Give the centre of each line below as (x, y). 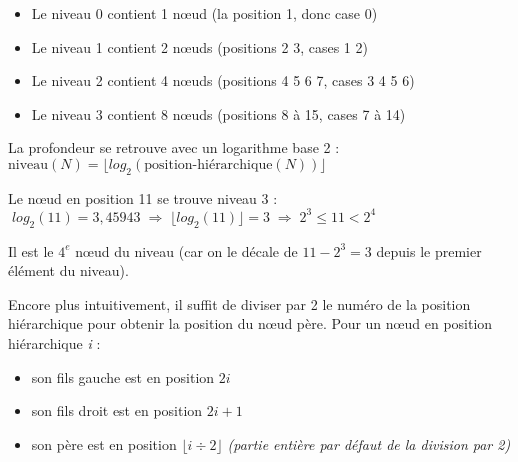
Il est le (31, 250)
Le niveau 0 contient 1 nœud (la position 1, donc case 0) (204, 13)
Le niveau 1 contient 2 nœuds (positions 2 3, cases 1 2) (199, 46)
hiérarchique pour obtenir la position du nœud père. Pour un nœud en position (250, 323)
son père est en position (104, 443)
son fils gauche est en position (123, 376)
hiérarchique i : (54, 343)
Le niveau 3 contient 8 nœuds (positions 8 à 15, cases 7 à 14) (218, 113)
